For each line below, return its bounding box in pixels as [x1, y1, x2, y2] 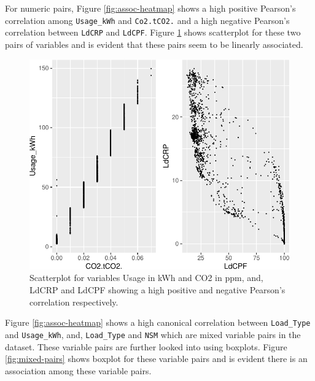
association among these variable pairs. [5, 364, 152, 377]
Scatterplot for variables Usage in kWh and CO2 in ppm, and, [29, 271, 263, 284]
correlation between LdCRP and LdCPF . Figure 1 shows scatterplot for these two [5, 26, 301, 39]
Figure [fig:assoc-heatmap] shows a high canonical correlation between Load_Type [5, 316, 311, 329]
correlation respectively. [29, 295, 119, 308]
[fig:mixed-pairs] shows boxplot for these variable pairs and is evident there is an [5, 352, 308, 365]
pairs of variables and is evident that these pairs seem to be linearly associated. [5, 37, 303, 50]
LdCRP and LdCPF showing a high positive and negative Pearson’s [29, 283, 286, 296]
